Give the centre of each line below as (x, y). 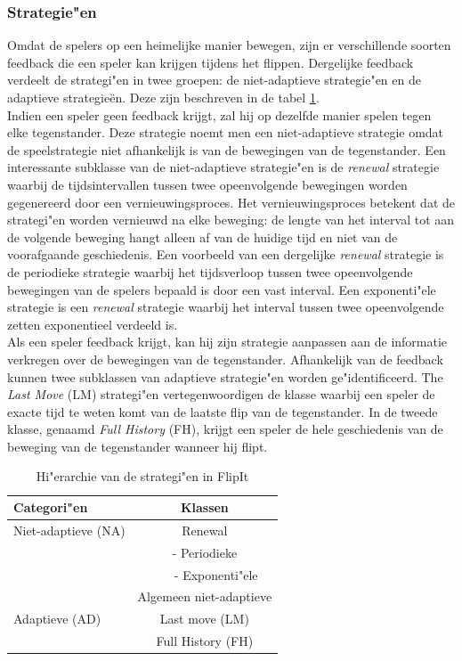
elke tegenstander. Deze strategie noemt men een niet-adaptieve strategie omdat (226, 132)
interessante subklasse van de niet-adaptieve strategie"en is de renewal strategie (223, 167)
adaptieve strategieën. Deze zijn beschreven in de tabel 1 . (163, 97)
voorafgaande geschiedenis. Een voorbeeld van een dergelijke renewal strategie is (226, 254)
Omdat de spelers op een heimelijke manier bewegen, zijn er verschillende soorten (229, 45)
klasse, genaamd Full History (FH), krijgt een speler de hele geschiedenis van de (225, 429)
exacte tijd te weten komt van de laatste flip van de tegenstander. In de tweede (223, 411)
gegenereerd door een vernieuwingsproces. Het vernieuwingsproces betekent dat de (231, 202)
